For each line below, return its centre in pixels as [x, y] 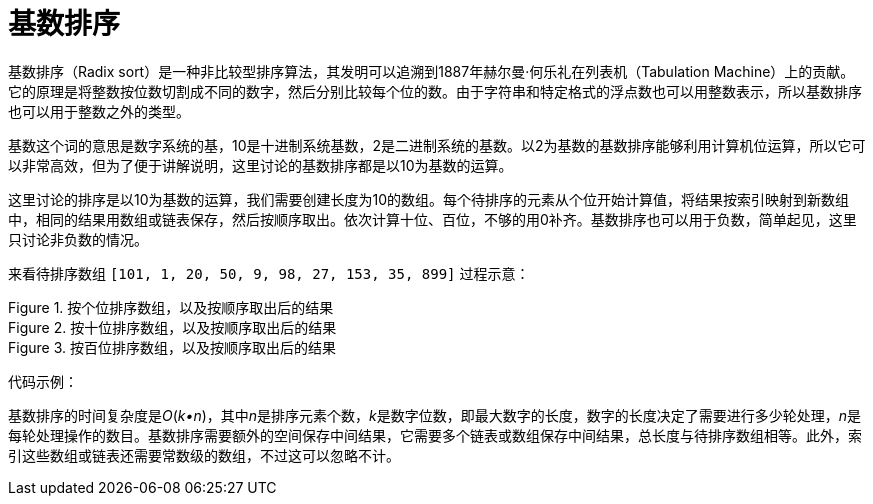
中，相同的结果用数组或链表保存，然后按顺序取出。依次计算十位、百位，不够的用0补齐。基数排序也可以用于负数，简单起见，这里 [432, 219]
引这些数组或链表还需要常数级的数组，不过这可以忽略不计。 [204, 455]
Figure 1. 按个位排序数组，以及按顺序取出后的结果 [171, 307]
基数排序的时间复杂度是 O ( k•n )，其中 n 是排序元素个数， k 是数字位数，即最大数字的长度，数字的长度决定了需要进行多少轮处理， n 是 [435, 415]
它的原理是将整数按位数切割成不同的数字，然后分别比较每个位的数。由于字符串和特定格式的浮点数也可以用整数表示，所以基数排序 [435, 91]
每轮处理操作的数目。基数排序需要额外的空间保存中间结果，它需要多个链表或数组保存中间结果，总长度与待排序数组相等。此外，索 [435, 435]
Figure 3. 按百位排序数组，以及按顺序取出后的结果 [172, 347]
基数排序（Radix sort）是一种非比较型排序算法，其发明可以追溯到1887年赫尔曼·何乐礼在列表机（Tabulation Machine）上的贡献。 [431, 71]
